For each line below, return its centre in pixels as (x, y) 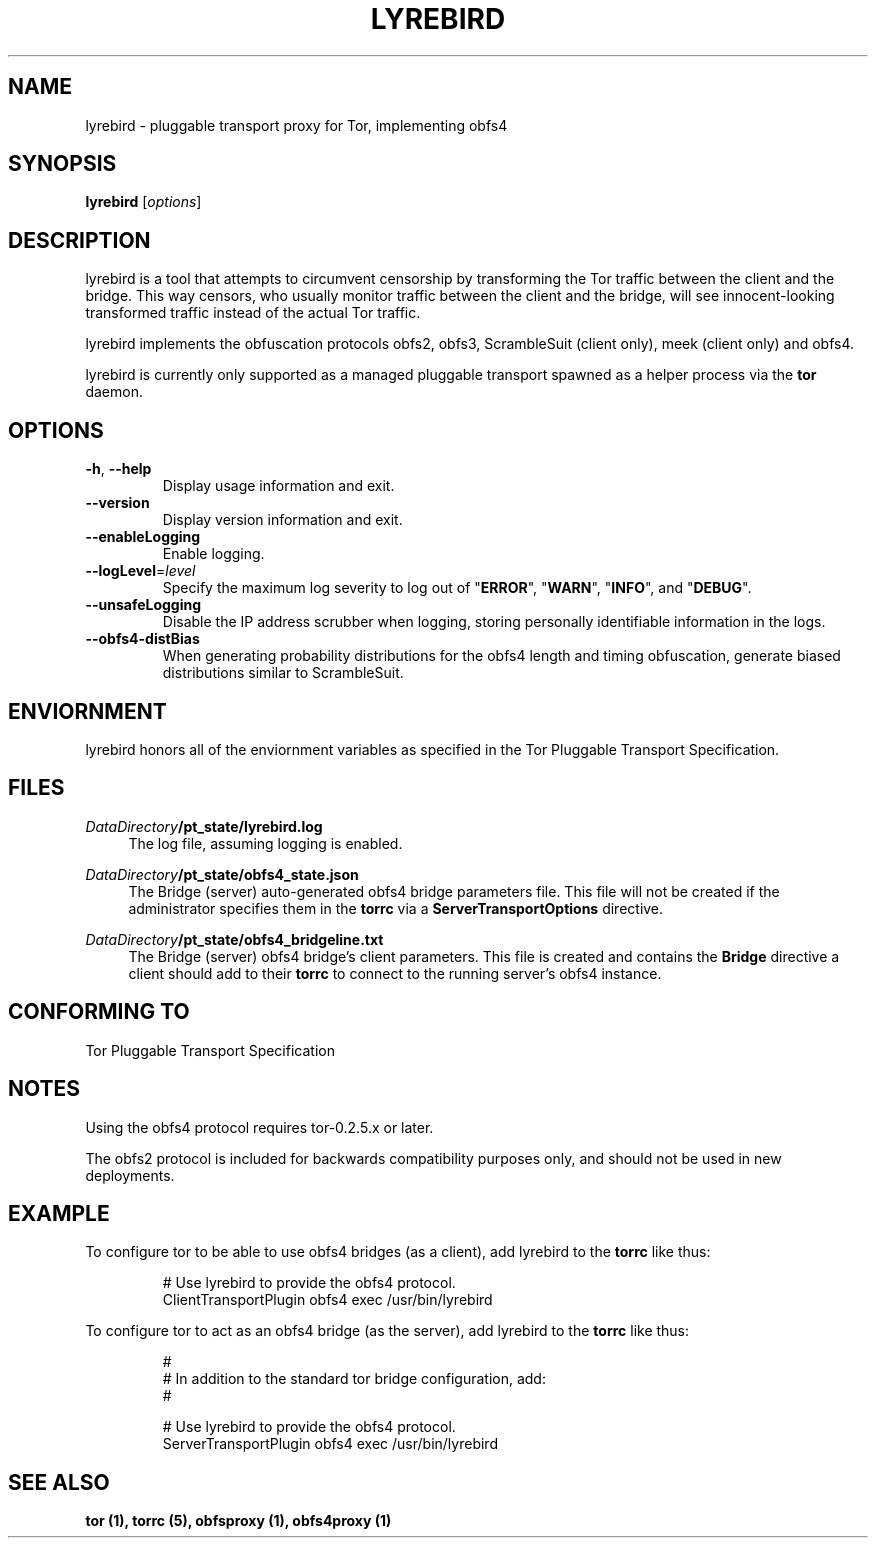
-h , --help (118, 469)
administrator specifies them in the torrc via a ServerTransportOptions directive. (396, 908)
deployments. (130, 1175)
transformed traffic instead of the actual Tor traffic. (253, 313)
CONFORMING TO (99, 1012)
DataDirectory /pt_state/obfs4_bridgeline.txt (234, 939)
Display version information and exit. (282, 520)
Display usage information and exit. (278, 486)
